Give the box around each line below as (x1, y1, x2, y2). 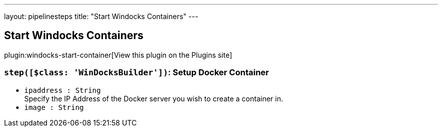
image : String (24, 103, 84, 111)
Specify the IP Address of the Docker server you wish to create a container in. (24, 94, 283, 103)
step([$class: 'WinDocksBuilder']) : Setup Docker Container (4, 67, 269, 78)
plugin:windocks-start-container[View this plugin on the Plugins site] (4, 50, 233, 59)
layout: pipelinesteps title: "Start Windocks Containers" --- (4, 12, 198, 21)
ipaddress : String (24, 86, 101, 94)
